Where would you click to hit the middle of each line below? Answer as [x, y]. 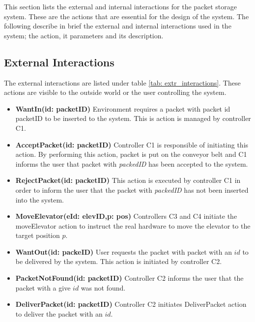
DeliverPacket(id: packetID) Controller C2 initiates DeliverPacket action [131, 304]
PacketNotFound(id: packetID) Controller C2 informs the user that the [129, 278]
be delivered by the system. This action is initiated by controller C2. [119, 261]
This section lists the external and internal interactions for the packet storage [120, 6]
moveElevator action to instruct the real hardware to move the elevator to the [133, 225]
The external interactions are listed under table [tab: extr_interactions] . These [122, 82]
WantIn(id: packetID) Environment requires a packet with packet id [123, 108]
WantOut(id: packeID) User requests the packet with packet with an [124, 251]
